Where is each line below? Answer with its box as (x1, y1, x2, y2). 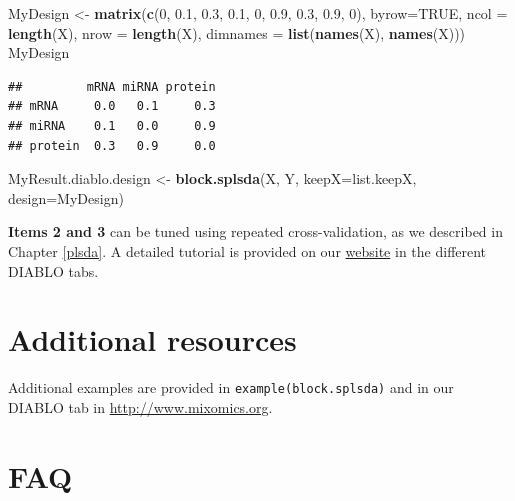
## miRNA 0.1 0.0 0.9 (8, 118, 216, 133)
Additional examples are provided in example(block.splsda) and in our (8, 377, 454, 398)
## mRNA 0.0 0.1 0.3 (8, 99, 216, 114)
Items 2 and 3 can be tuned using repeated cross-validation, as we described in (8, 221, 503, 242)
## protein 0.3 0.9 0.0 (8, 138, 216, 153)
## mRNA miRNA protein (8, 79, 216, 94)
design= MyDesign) (8, 187, 124, 208)
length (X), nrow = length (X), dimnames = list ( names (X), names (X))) (8, 22, 466, 43)
